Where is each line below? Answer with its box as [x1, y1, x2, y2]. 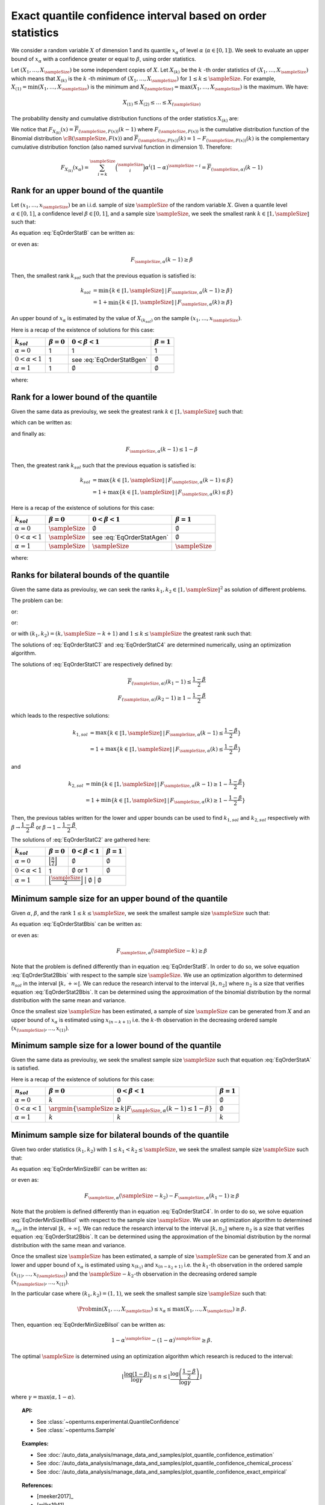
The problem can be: [11, 597, 63, 604]
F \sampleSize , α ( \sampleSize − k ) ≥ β [116, 947, 208, 955]
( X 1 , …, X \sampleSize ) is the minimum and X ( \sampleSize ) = [37, 83, 179, 92]
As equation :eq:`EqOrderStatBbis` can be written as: [11, 920, 143, 928]
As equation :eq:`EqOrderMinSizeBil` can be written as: [11, 1165, 147, 1173]
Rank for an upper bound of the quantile [11, 185, 164, 196]
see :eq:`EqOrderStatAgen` [92, 533, 169, 542]
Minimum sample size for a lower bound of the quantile [11, 1040, 221, 1050]
